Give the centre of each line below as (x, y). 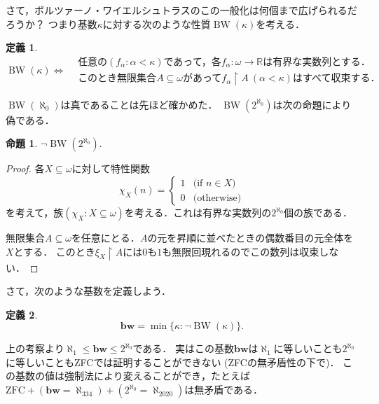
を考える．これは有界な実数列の (198, 213)
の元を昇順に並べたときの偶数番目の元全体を (250, 238)
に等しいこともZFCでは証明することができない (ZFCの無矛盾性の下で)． (173, 362)
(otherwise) (217, 198)
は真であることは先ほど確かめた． (139, 104)
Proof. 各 (25, 168)
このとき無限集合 (117, 79)
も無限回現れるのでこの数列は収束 (241, 251)
